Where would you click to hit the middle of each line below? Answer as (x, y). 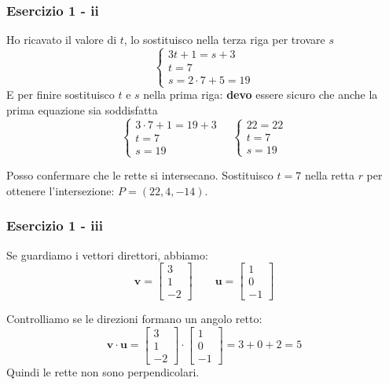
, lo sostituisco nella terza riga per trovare (224, 40)
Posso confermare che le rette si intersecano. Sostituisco (140, 175)
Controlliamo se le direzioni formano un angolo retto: (134, 319)
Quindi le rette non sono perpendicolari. (103, 371)
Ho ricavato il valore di (62, 40)
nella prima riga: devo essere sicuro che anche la (261, 94)
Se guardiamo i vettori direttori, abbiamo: (107, 254)
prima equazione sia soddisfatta (82, 110)
